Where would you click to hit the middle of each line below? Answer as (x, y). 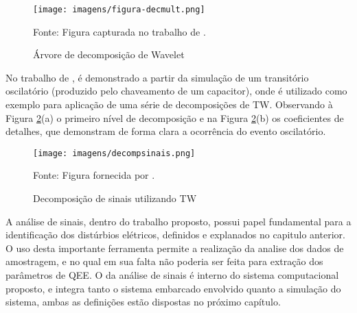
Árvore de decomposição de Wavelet (109, 54)
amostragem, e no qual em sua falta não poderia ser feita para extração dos (164, 261)
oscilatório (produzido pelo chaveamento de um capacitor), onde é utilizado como (176, 91)
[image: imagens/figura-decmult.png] (119, 10)
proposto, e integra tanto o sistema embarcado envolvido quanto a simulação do (173, 288)
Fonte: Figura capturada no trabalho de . (119, 31)
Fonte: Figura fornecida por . (94, 175)
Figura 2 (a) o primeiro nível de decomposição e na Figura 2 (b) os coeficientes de (175, 117)
